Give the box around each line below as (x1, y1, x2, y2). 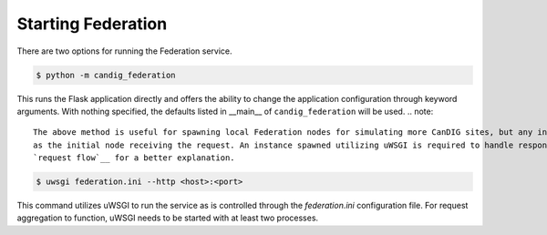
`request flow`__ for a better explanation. (33, 153, 236, 163)
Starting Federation (16, 14, 168, 34)
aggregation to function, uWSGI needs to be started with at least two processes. (16, 212, 319, 223)
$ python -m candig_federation (36, 69, 177, 80)
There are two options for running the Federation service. (16, 46, 232, 56)
